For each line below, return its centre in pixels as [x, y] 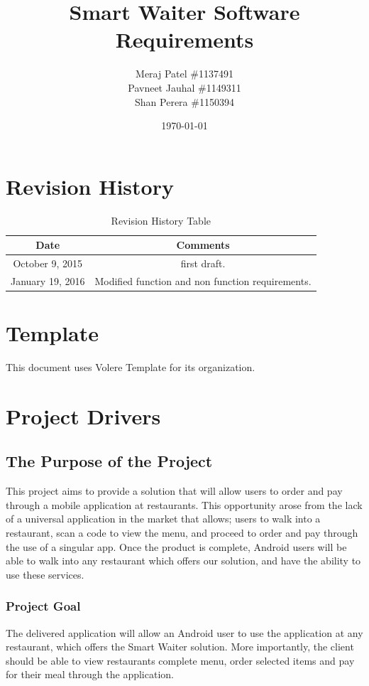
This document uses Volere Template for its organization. [131, 367]
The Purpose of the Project [109, 461]
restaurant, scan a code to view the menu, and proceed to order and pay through [182, 533]
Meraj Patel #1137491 [184, 74]
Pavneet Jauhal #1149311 [184, 87]
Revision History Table [161, 220]
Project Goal [43, 606]
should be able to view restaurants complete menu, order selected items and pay [180, 660]
